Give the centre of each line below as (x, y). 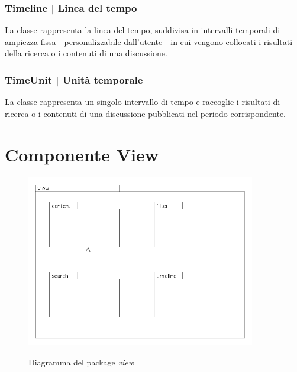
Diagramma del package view (81, 362)
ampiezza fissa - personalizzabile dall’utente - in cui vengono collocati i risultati (149, 41)
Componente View (82, 154)
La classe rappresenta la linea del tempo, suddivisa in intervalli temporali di (143, 30)
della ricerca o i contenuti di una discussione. (86, 53)
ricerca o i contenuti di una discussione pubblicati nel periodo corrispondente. (145, 113)
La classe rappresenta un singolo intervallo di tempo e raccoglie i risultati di (143, 102)
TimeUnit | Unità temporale (74, 79)
